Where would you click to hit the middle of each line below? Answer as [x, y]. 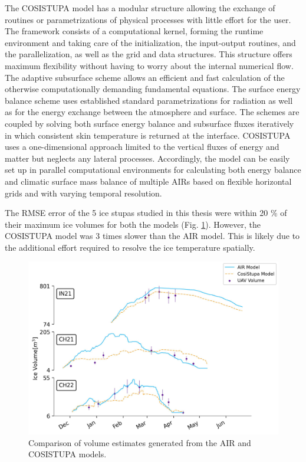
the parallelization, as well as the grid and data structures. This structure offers [149, 54]
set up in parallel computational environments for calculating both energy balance [153, 170]
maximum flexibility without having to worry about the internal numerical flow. [149, 65]
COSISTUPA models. [68, 454]
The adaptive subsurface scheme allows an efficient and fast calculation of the [145, 77]
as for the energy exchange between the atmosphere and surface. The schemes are [152, 112]
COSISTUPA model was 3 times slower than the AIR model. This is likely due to [152, 236]
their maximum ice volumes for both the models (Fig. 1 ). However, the [133, 224]
